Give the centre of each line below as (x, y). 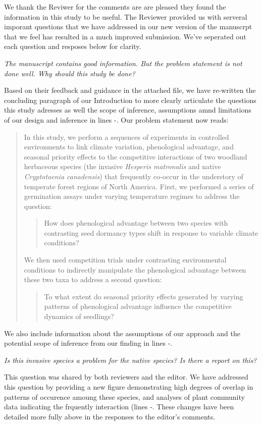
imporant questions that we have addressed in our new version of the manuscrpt (128, 26)
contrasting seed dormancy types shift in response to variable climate (151, 232)
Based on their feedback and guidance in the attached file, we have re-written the (130, 90)
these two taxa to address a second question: (93, 279)
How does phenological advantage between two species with (136, 223)
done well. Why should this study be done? (70, 73)
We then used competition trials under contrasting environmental (125, 260)
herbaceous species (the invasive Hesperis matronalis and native (122, 166)
